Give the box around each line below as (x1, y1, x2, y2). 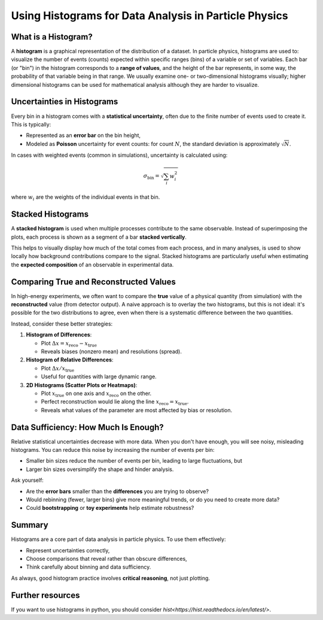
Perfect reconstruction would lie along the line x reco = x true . (41, 398, 189, 407)
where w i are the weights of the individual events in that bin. (11, 193, 160, 202)
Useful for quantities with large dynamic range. (41, 373, 157, 380)
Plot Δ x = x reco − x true (41, 339, 97, 348)
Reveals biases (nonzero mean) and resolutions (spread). (41, 348, 182, 355)
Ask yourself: (11, 476, 44, 484)
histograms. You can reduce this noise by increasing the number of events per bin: (11, 446, 215, 454)
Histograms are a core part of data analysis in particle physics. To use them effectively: (11, 536, 226, 543)
